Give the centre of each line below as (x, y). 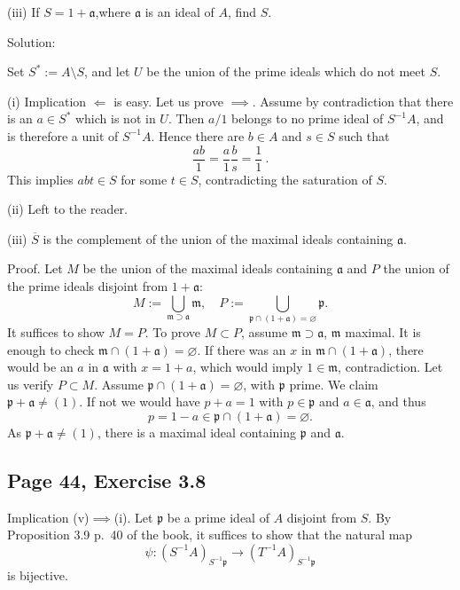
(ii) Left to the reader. (67, 209)
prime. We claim (334, 384)
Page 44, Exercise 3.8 (107, 480)
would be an (40, 367)
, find (242, 12)
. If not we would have (140, 401)
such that (364, 135)
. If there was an (242, 349)
